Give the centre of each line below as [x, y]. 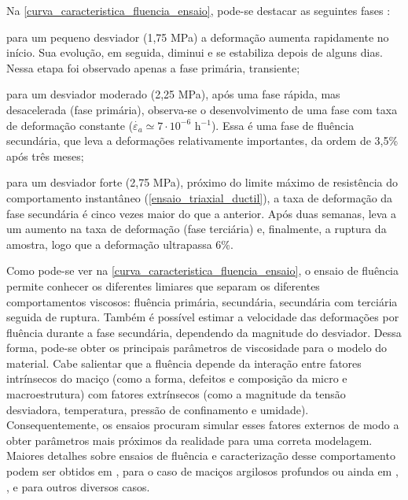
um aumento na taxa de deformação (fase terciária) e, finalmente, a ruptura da [197, 229]
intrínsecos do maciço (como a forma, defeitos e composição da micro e [177, 378]
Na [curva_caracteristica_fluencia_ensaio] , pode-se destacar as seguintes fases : [198, 10]
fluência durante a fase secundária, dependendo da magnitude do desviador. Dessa [204, 332]
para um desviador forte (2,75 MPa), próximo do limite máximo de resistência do [202, 182]
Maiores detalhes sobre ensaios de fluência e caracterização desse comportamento [201, 456]
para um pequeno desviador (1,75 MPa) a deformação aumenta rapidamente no [198, 37]
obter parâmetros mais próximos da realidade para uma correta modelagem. [189, 440]
